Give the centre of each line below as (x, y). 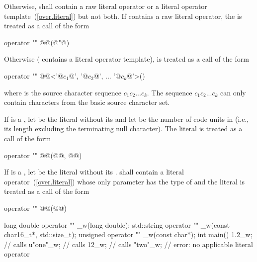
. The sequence (170, 92)
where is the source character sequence (63, 92)
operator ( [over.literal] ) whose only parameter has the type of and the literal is (124, 181)
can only (233, 92)
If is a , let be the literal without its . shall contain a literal (94, 172)
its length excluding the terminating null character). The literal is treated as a (123, 129)
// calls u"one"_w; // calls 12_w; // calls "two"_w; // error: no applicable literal (128, 244)
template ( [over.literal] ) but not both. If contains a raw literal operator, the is (123, 16)
